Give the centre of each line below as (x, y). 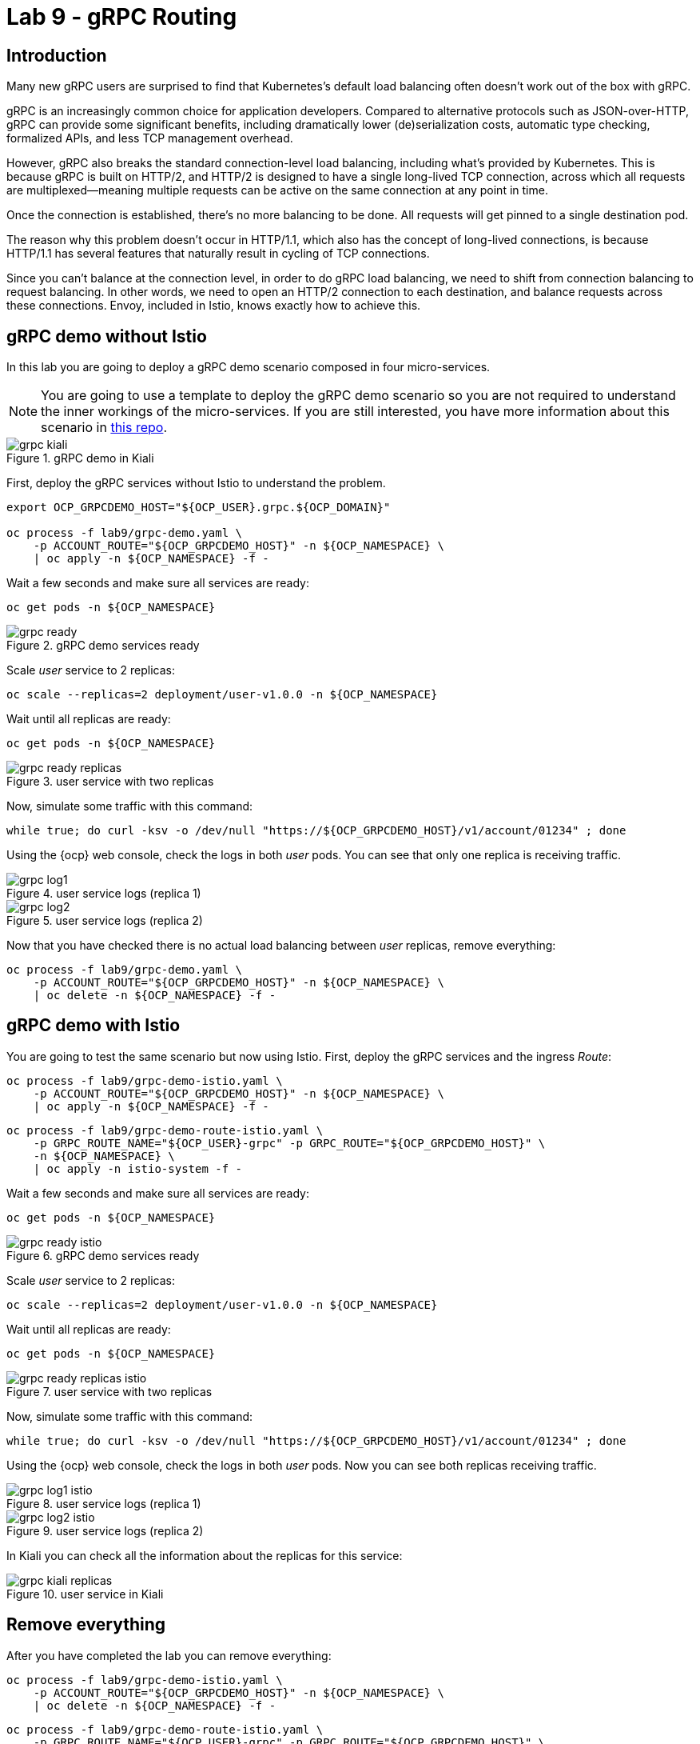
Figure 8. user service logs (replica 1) (104, 1503)
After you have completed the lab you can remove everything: (169, 1655)
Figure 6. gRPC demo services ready (103, 1255)
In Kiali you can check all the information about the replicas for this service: (205, 1555)
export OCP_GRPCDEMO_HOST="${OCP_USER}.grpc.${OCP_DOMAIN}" (199, 508)
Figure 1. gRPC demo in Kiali (80, 458)
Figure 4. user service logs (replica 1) (104, 894)
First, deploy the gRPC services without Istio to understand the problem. (196, 483)
